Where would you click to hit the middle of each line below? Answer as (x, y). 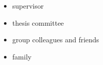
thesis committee (38, 22)
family (22, 56)
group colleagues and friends (56, 40)
